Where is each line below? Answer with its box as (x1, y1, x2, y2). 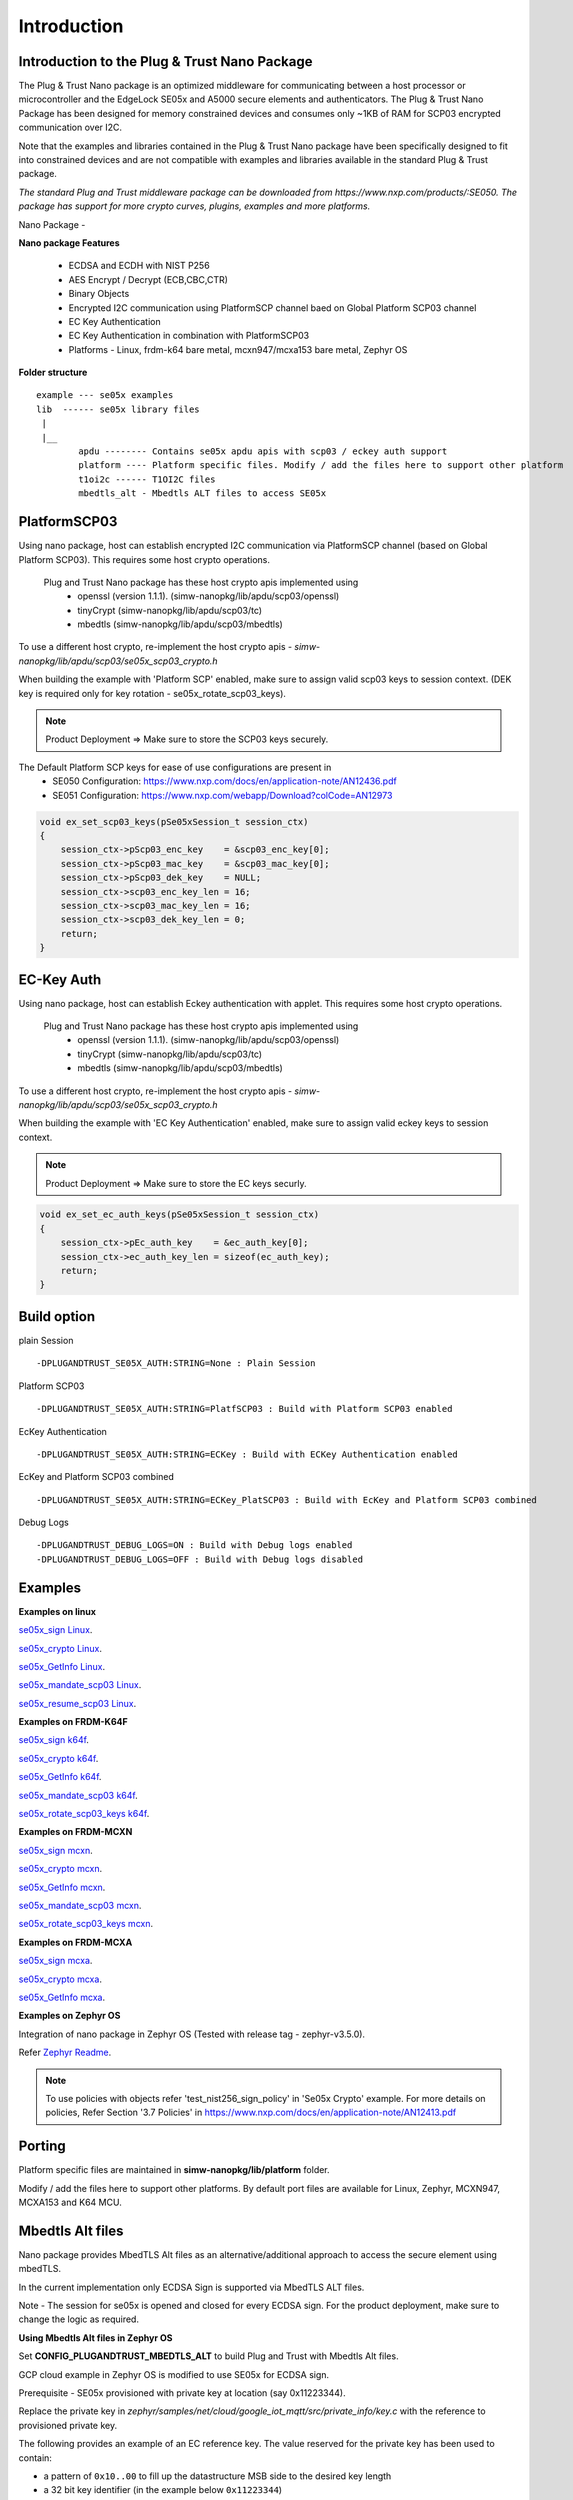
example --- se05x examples (36, 390, 174, 401)
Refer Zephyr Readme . (18, 2046, 112, 2059)
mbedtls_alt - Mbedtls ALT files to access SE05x (78, 488, 327, 499)
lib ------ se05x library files (36, 403, 200, 415)
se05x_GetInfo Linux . (18, 1660, 106, 1672)
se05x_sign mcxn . (18, 1844, 94, 1856)
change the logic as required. (18, 2313, 140, 2325)
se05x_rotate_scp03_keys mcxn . (18, 1918, 154, 1930)
